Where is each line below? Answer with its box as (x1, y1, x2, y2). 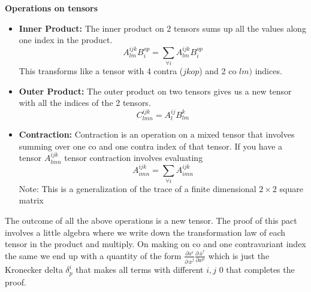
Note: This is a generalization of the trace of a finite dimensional (19, 182, 256, 194)
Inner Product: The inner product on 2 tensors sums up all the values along (19, 22, 306, 34)
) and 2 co (199, 64, 237, 77)
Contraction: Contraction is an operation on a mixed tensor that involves (19, 127, 295, 140)
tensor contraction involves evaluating (64, 151, 203, 164)
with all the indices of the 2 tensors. (19, 96, 151, 109)
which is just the (208, 249, 270, 261)
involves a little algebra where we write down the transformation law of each (5, 226, 286, 238)
